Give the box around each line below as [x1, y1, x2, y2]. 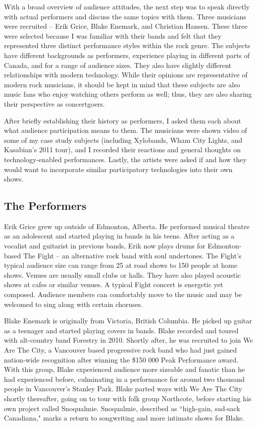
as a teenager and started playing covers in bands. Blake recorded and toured [4, 325, 239, 335]
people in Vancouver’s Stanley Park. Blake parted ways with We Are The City [4, 383, 242, 394]
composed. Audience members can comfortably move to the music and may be [4, 289, 242, 300]
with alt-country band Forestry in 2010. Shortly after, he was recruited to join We [4, 335, 253, 345]
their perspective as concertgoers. [4, 98, 105, 109]
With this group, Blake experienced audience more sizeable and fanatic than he [4, 364, 245, 374]
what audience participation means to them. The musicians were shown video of [4, 125, 247, 135]
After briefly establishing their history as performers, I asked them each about [4, 115, 241, 125]
